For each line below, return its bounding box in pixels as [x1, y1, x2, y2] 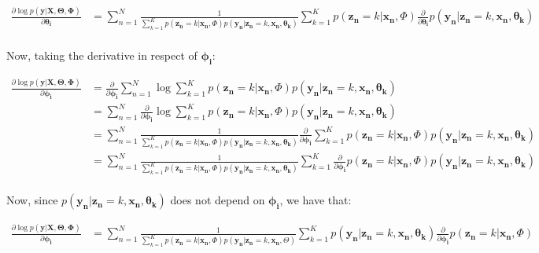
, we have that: [279, 192, 352, 208]
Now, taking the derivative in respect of [6, 47, 198, 64]
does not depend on [170, 192, 265, 208]
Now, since [6, 192, 58, 208]
